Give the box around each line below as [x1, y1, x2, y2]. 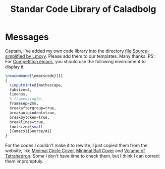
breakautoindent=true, [9, 110, 56, 115]
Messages [5, 31, 49, 43]
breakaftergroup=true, [9, 106, 56, 111]
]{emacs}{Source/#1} [9, 129, 52, 134]
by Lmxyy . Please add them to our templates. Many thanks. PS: [26, 53, 155, 59]
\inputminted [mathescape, [9, 83, 63, 87]
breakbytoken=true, [9, 115, 50, 120]
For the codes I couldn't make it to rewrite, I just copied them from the [5, 143, 148, 149]
